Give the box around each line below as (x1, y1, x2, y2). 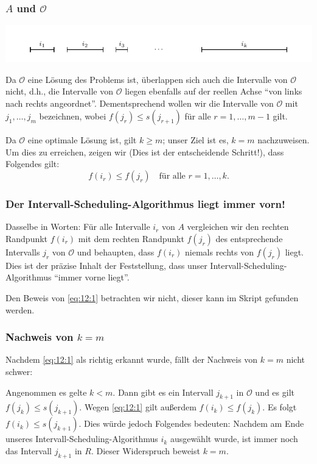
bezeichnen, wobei (39, 110, 106, 123)
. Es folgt (262, 401, 297, 413)
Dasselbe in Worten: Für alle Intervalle (5, 220, 150, 233)
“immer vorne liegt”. (54, 271, 130, 284)
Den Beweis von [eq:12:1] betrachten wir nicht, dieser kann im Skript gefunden (5, 291, 299, 304)
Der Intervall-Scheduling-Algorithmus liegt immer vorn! (5, 196, 285, 211)
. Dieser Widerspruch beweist (91, 444, 200, 457)
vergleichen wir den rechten (187, 220, 289, 233)
